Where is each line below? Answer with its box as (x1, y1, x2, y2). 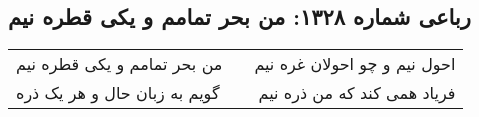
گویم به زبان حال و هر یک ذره (16, 81, 220, 105)
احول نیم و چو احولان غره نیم (254, 52, 456, 76)
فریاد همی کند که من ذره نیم (258, 81, 456, 105)
